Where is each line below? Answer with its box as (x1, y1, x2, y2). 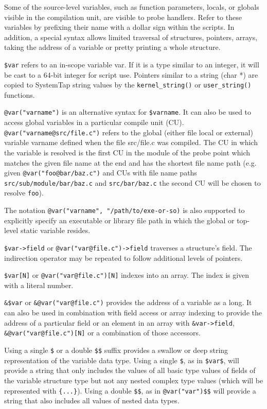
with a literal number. (4, 279, 74, 290)
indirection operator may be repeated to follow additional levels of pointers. (4, 252, 243, 263)
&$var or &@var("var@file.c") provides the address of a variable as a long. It (4, 297, 252, 308)
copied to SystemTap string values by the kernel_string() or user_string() (4, 79, 252, 90)
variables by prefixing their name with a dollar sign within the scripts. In (4, 22, 235, 32)
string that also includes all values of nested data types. (4, 395, 180, 406)
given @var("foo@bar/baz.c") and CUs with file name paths (4, 167, 197, 178)
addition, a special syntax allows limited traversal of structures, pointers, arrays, (4, 31, 258, 42)
